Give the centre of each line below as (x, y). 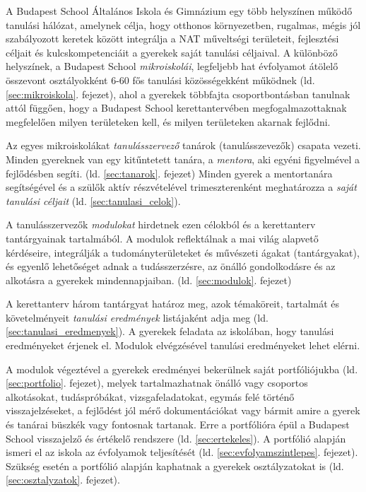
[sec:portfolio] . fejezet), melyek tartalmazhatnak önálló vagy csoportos (157, 383)
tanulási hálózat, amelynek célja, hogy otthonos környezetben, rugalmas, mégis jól (183, 24)
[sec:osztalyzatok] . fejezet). (63, 480)
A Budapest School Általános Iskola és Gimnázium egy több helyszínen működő (179, 11)
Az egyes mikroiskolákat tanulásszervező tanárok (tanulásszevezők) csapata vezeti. (183, 145)
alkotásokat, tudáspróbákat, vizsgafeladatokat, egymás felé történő (150, 396)
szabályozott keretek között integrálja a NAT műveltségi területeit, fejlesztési (172, 39)
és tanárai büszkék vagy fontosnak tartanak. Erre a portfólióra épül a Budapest (178, 424)
